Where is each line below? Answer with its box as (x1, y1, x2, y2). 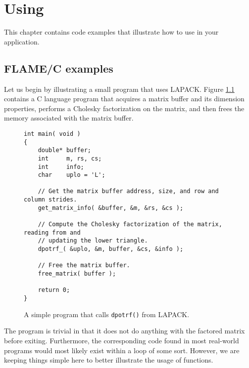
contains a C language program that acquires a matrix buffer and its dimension (4, 93, 245, 104)
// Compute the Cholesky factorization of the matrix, (38, 221, 222, 228)
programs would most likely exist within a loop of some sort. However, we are (4, 345, 240, 355)
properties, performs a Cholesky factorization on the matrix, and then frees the (4, 103, 245, 113)
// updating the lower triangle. (38, 237, 148, 245)
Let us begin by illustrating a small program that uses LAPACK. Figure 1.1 (4, 83, 235, 94)
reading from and (24, 229, 81, 236)
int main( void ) (24, 130, 81, 137)
